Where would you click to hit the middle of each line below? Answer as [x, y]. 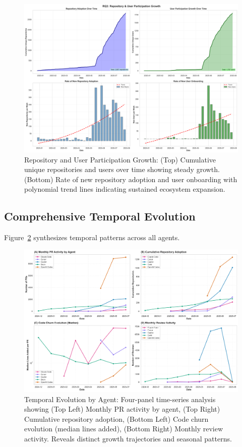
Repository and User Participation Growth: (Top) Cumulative [120, 159]
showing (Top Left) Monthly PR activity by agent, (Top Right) [122, 409]
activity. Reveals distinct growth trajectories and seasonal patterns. [128, 438]
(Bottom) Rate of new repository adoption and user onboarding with [131, 179]
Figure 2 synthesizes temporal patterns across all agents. [92, 237]
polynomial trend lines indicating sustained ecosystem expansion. [125, 189]
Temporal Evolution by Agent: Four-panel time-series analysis [120, 399]
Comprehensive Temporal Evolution [100, 216]
